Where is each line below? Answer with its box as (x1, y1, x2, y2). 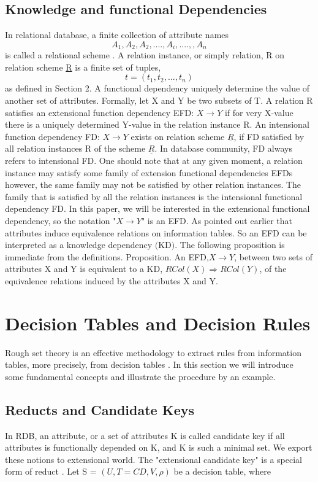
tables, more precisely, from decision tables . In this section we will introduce (5, 358, 293, 371)
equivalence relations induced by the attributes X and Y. (5, 274, 218, 287)
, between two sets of (234, 250, 312, 263)
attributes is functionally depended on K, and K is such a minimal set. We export (5, 441, 312, 454)
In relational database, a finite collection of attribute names (5, 28, 229, 41)
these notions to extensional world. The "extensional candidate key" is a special (5, 453, 302, 465)
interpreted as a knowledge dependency (5, 238, 153, 251)
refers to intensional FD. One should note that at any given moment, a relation (5, 154, 303, 166)
